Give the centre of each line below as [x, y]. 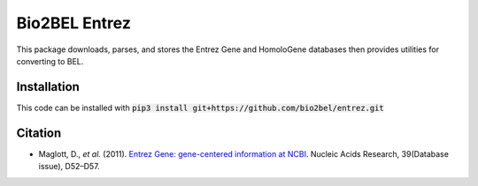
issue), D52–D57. [69, 167]
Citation [39, 133]
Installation [48, 87]
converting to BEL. [50, 61]
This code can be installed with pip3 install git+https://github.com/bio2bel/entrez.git [200, 108]
